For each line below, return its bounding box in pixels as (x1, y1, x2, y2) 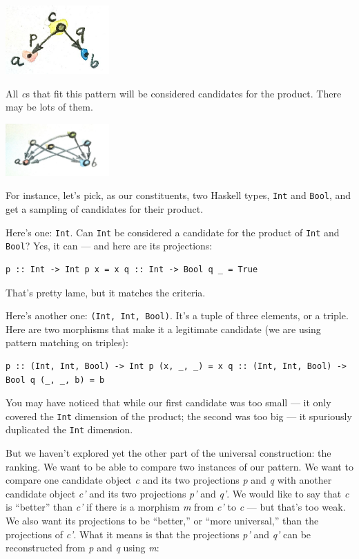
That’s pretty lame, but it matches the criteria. (6, 285, 206, 299)
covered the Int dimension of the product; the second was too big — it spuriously (6, 408, 352, 423)
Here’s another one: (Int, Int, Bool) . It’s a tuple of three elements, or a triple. (6, 308, 349, 323)
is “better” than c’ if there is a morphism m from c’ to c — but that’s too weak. (6, 500, 346, 514)
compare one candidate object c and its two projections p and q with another (6, 473, 332, 487)
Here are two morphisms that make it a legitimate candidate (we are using (6, 321, 321, 336)
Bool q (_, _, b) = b (6, 375, 105, 385)
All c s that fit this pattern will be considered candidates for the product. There (6, 86, 342, 100)
